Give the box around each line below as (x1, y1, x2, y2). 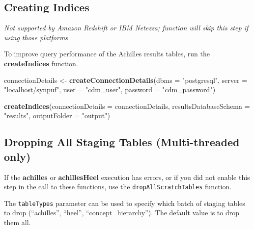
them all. (4, 217, 31, 228)
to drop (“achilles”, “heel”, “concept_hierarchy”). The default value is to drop (4, 207, 240, 218)
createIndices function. (4, 58, 78, 68)
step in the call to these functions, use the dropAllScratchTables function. (4, 181, 232, 192)
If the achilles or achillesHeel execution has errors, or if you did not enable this (4, 172, 250, 182)
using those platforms (4, 32, 68, 42)
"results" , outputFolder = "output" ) (4, 110, 110, 121)
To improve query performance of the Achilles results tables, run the (4, 49, 210, 59)
